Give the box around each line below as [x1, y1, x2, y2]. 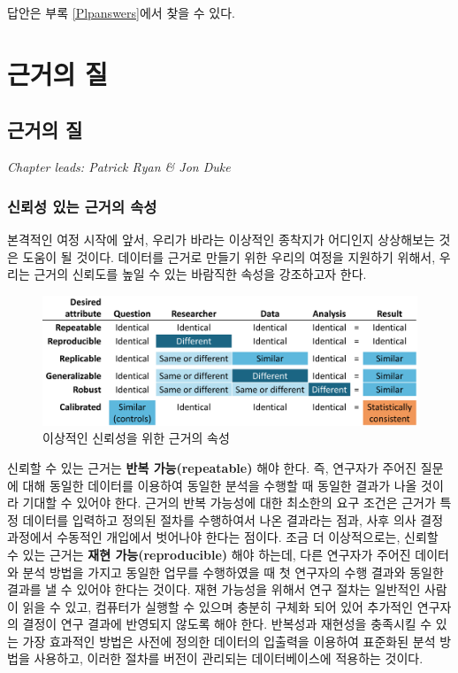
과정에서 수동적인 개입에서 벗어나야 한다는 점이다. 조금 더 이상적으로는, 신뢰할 [7, 528, 439, 546]
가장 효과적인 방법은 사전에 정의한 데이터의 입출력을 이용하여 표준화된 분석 [22, 631, 436, 650]
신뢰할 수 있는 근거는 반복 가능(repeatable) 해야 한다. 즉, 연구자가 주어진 [7, 458, 417, 476]
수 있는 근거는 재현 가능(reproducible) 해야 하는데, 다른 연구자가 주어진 [7, 545, 411, 563]
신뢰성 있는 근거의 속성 [7, 195, 157, 217]
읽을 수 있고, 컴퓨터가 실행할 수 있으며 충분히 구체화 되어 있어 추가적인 [22, 597, 414, 615]
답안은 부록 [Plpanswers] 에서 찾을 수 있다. [7, 4, 236, 21]
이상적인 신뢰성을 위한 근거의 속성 [42, 429, 230, 447]
